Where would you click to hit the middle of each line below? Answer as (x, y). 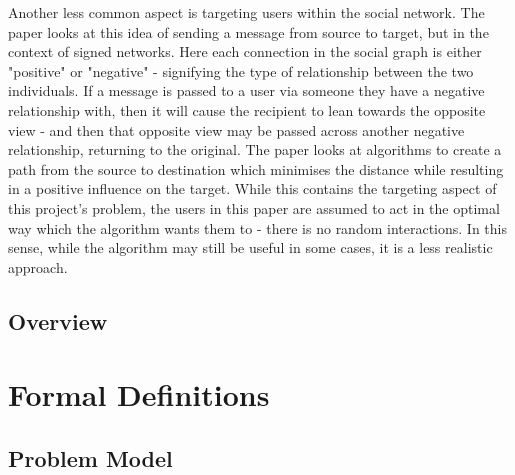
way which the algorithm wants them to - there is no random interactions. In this (257, 227)
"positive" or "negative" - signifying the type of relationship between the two (241, 70)
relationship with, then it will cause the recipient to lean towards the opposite (247, 109)
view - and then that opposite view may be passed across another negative (236, 129)
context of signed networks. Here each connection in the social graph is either (245, 51)
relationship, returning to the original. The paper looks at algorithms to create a (255, 149)
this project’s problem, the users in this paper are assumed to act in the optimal (254, 207)
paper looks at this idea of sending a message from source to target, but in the (248, 31)
